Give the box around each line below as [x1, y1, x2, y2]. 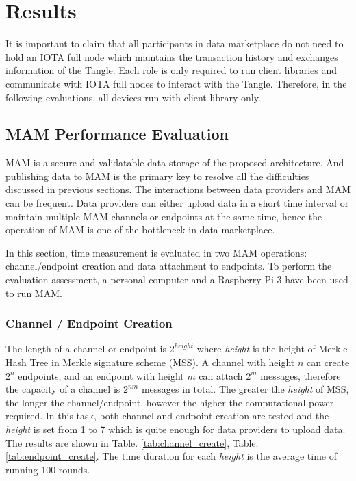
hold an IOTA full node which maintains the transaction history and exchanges [5, 49, 338, 64]
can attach [199, 368, 243, 382]
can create [307, 355, 350, 369]
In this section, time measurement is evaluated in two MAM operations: [5, 245, 307, 259]
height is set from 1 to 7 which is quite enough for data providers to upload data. [5, 422, 346, 437]
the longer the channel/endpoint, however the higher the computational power [5, 395, 334, 409]
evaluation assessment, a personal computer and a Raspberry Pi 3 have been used [5, 272, 348, 287]
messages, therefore [260, 368, 341, 382]
